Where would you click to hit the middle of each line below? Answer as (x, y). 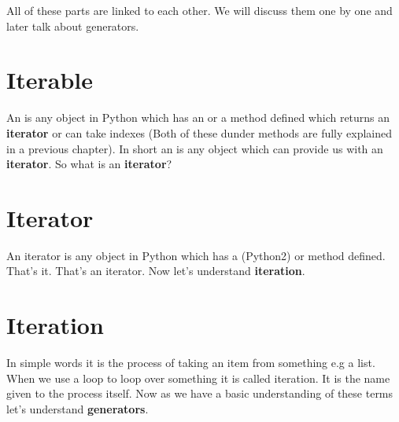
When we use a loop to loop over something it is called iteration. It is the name (198, 378)
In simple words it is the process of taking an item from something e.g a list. (191, 363)
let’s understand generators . (78, 408)
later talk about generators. (73, 26)
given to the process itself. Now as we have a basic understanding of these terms (200, 393)
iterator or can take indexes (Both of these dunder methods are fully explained (199, 132)
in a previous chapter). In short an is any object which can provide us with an (195, 148)
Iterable (50, 80)
